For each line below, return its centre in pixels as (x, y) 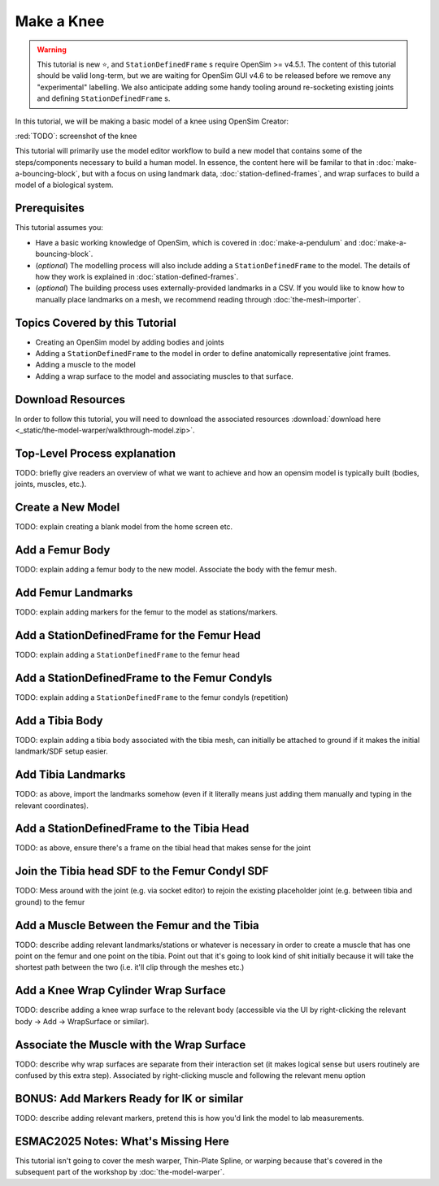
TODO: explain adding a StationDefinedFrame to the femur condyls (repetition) (152, 697)
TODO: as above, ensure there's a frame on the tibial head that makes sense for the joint (163, 848)
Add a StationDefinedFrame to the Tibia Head (132, 829)
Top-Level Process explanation (96, 453)
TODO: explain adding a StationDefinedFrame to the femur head (127, 655)
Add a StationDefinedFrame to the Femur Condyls (143, 678)
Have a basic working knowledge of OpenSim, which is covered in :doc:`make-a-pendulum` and (196, 242)
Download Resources (70, 400)
